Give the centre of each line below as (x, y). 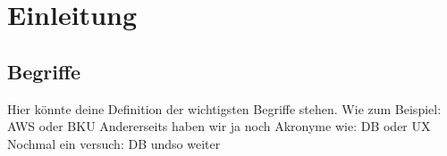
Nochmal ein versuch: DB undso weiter (114, 143)
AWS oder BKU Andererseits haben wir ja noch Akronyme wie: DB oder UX (219, 126)
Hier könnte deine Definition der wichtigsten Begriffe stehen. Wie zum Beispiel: (224, 108)
